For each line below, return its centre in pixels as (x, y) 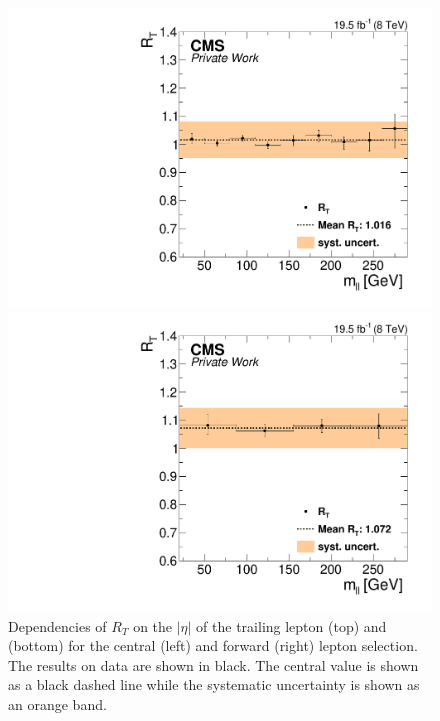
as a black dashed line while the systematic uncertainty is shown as (214, 684)
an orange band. (57, 703)
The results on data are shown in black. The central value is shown (213, 664)
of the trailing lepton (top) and (291, 625)
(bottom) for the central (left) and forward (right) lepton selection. (213, 645)
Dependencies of (57, 625)
